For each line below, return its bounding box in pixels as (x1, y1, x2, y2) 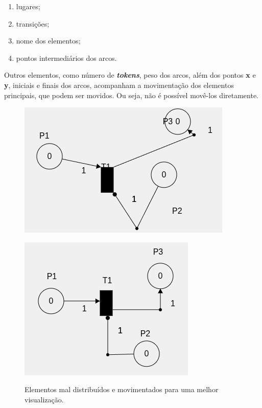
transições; (16, 18, 50, 29)
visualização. (25, 394, 64, 404)
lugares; (16, 1, 40, 11)
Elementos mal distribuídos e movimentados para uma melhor (25, 384, 219, 395)
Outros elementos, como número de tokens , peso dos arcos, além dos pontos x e (4, 70, 256, 80)
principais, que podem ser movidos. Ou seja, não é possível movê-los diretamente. (4, 89, 259, 100)
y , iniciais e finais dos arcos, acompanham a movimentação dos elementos (4, 79, 234, 90)
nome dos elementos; (16, 35, 81, 46)
